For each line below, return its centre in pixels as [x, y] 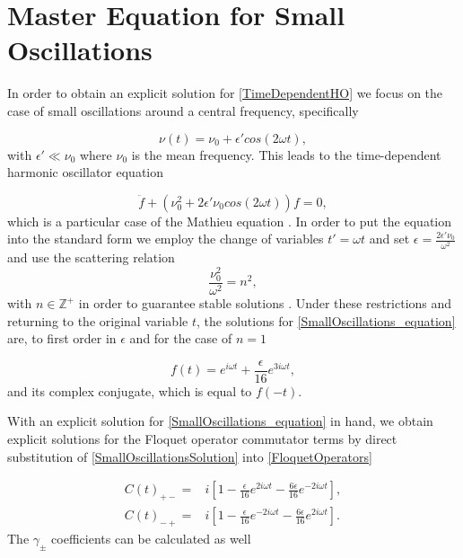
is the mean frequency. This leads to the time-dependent [286, 154]
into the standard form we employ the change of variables [166, 239]
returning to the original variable [98, 320]
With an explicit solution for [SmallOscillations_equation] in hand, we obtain [220, 421]
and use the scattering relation [91, 257]
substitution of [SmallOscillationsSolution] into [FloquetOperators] [190, 456]
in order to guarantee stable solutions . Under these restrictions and [265, 303]
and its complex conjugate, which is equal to [130, 390]
